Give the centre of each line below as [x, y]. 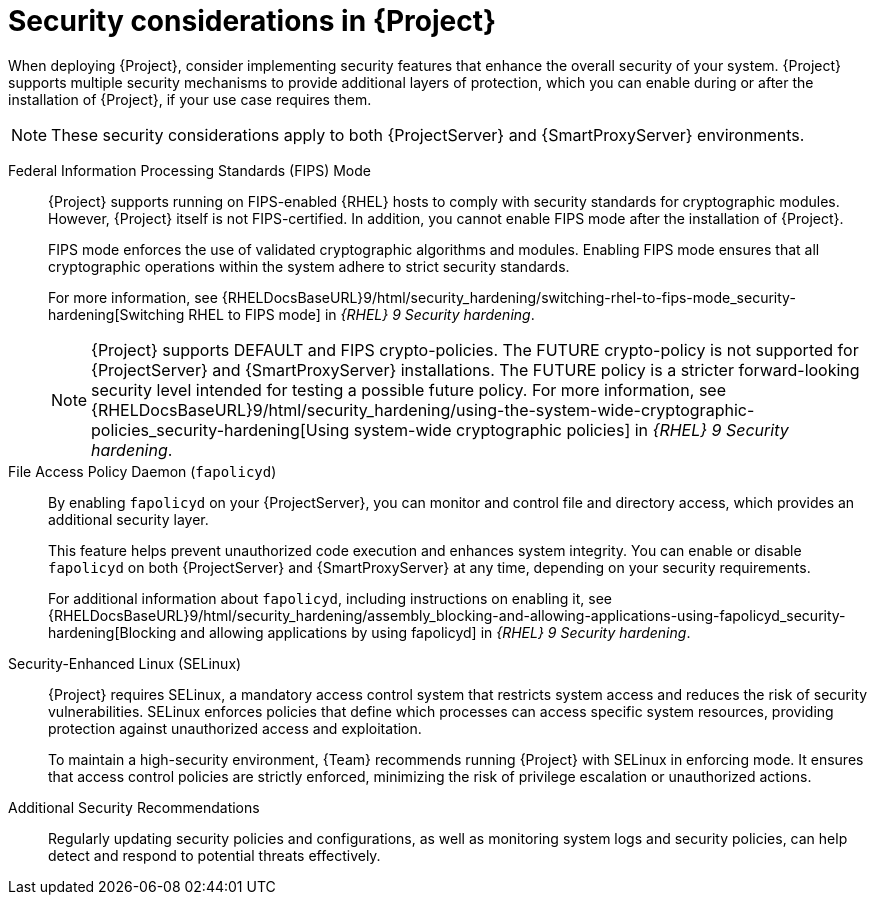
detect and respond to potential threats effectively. [214, 855]
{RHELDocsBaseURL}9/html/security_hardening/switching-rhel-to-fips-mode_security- [508, 297]
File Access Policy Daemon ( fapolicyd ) [142, 471]
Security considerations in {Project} [252, 21]
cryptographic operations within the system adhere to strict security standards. [309, 266]
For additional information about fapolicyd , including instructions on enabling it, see [330, 598]
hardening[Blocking [112, 632]
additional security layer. [128, 519]
